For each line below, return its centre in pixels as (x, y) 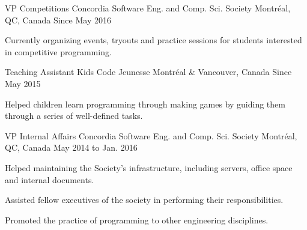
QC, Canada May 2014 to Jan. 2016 (71, 147)
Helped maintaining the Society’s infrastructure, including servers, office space (149, 167)
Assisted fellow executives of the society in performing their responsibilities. (144, 200)
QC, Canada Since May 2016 (58, 20)
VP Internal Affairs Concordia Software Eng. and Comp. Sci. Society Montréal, (151, 135)
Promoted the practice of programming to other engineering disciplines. (137, 219)
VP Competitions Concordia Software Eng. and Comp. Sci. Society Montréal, (148, 8)
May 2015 (23, 83)
